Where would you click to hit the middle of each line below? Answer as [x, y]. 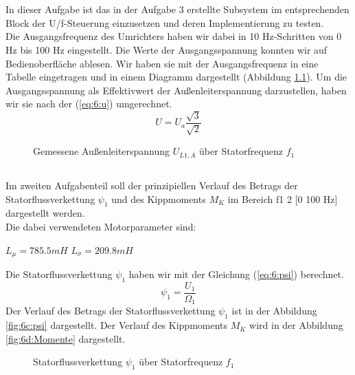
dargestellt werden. [45, 213]
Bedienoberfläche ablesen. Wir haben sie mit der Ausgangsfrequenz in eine [162, 63]
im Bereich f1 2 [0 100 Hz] [283, 199]
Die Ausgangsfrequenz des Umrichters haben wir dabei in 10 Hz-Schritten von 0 [174, 36]
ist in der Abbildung [274, 311]
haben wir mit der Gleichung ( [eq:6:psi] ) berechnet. [236, 274]
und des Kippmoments [159, 199]
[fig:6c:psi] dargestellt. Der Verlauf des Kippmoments [117, 325]
